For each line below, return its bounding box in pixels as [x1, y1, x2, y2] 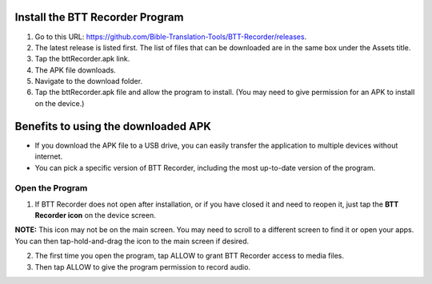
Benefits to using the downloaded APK [14, 120, 212, 133]
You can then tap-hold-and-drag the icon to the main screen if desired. [14, 236, 250, 246]
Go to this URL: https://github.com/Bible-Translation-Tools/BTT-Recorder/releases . [34, 32, 307, 41]
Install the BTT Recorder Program [14, 10, 184, 24]
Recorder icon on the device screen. [34, 211, 156, 220]
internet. [34, 152, 63, 161]
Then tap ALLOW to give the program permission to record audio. [34, 262, 251, 271]
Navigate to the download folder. [34, 77, 143, 86]
